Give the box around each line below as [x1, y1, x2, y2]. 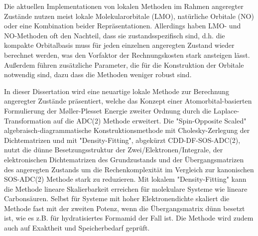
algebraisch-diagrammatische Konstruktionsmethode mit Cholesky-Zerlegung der [4, 125, 250, 135]
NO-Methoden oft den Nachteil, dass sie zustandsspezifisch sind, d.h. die [4, 30, 225, 40]
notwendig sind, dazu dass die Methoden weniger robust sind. [4, 69, 192, 80]
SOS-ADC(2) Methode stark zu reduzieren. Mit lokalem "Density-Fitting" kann [4, 174, 247, 184]
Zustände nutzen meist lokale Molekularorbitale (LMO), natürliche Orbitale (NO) [4, 10, 254, 21]
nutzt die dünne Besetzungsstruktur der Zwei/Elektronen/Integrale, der [4, 144, 223, 155]
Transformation [4, 115, 51, 125]
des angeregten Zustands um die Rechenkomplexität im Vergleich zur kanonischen [4, 164, 254, 174]
